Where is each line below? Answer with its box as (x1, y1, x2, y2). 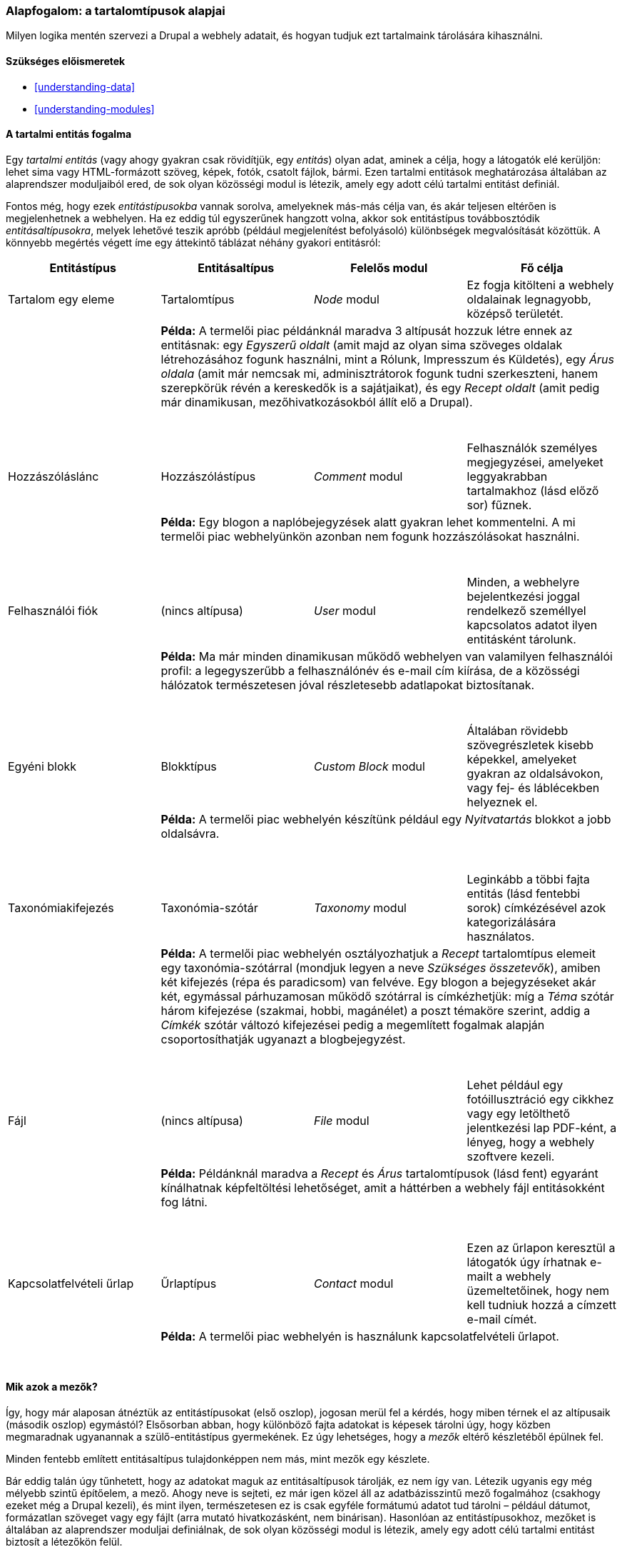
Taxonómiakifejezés (8, 900, 114, 915)
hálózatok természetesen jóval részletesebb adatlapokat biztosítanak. (160, 677, 535, 692)
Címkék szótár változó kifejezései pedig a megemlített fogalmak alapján (160, 1017, 545, 1032)
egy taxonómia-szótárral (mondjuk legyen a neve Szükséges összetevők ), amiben (160, 960, 601, 975)
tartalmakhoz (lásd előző (466, 483, 599, 498)
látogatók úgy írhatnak (466, 1254, 587, 1269)
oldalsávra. (160, 826, 220, 841)
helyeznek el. (466, 794, 538, 809)
